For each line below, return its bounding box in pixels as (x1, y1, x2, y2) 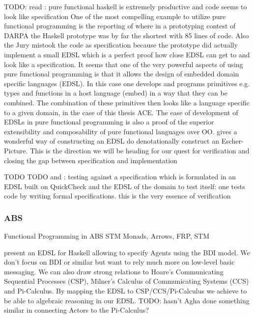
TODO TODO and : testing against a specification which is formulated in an (4, 171, 236, 182)
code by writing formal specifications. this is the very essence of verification (4, 191, 231, 201)
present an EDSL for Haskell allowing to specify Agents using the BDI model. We (4, 247, 250, 257)
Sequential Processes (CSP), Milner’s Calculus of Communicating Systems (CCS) (4, 276, 249, 286)
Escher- (221, 136, 244, 146)
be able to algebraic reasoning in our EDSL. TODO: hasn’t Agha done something (4, 295, 250, 305)
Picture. (4, 145, 28, 155)
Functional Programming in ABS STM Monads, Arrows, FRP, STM (4, 231, 210, 241)
